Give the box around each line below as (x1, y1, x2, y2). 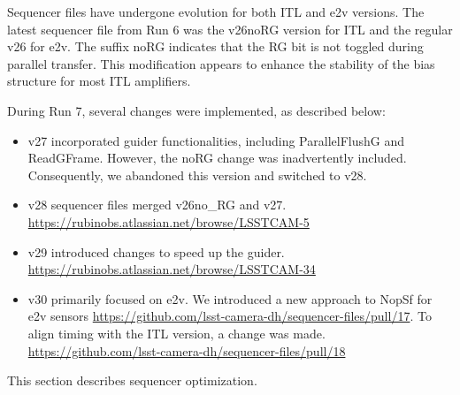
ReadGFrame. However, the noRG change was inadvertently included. (27, 148, 407, 167)
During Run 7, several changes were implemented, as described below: (7, 101, 386, 119)
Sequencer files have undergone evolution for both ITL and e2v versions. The (7, 3, 425, 20)
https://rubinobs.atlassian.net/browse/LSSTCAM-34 (27, 260, 316, 278)
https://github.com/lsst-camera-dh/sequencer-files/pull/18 (27, 341, 346, 360)
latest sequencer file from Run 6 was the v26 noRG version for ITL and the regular (7, 19, 453, 38)
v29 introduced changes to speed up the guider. (27, 242, 285, 261)
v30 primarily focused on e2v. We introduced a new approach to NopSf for (27, 289, 433, 308)
